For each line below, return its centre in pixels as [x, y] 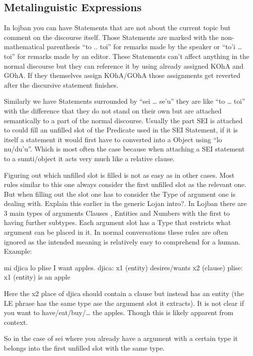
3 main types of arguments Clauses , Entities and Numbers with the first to [117, 213]
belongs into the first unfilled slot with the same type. [84, 348]
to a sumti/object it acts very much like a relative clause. [89, 158]
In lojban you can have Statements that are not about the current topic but [117, 28]
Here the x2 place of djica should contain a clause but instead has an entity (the [124, 293]
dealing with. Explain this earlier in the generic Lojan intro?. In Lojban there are [125, 203]
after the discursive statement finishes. [61, 84]
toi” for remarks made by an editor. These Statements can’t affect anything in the [127, 56]
